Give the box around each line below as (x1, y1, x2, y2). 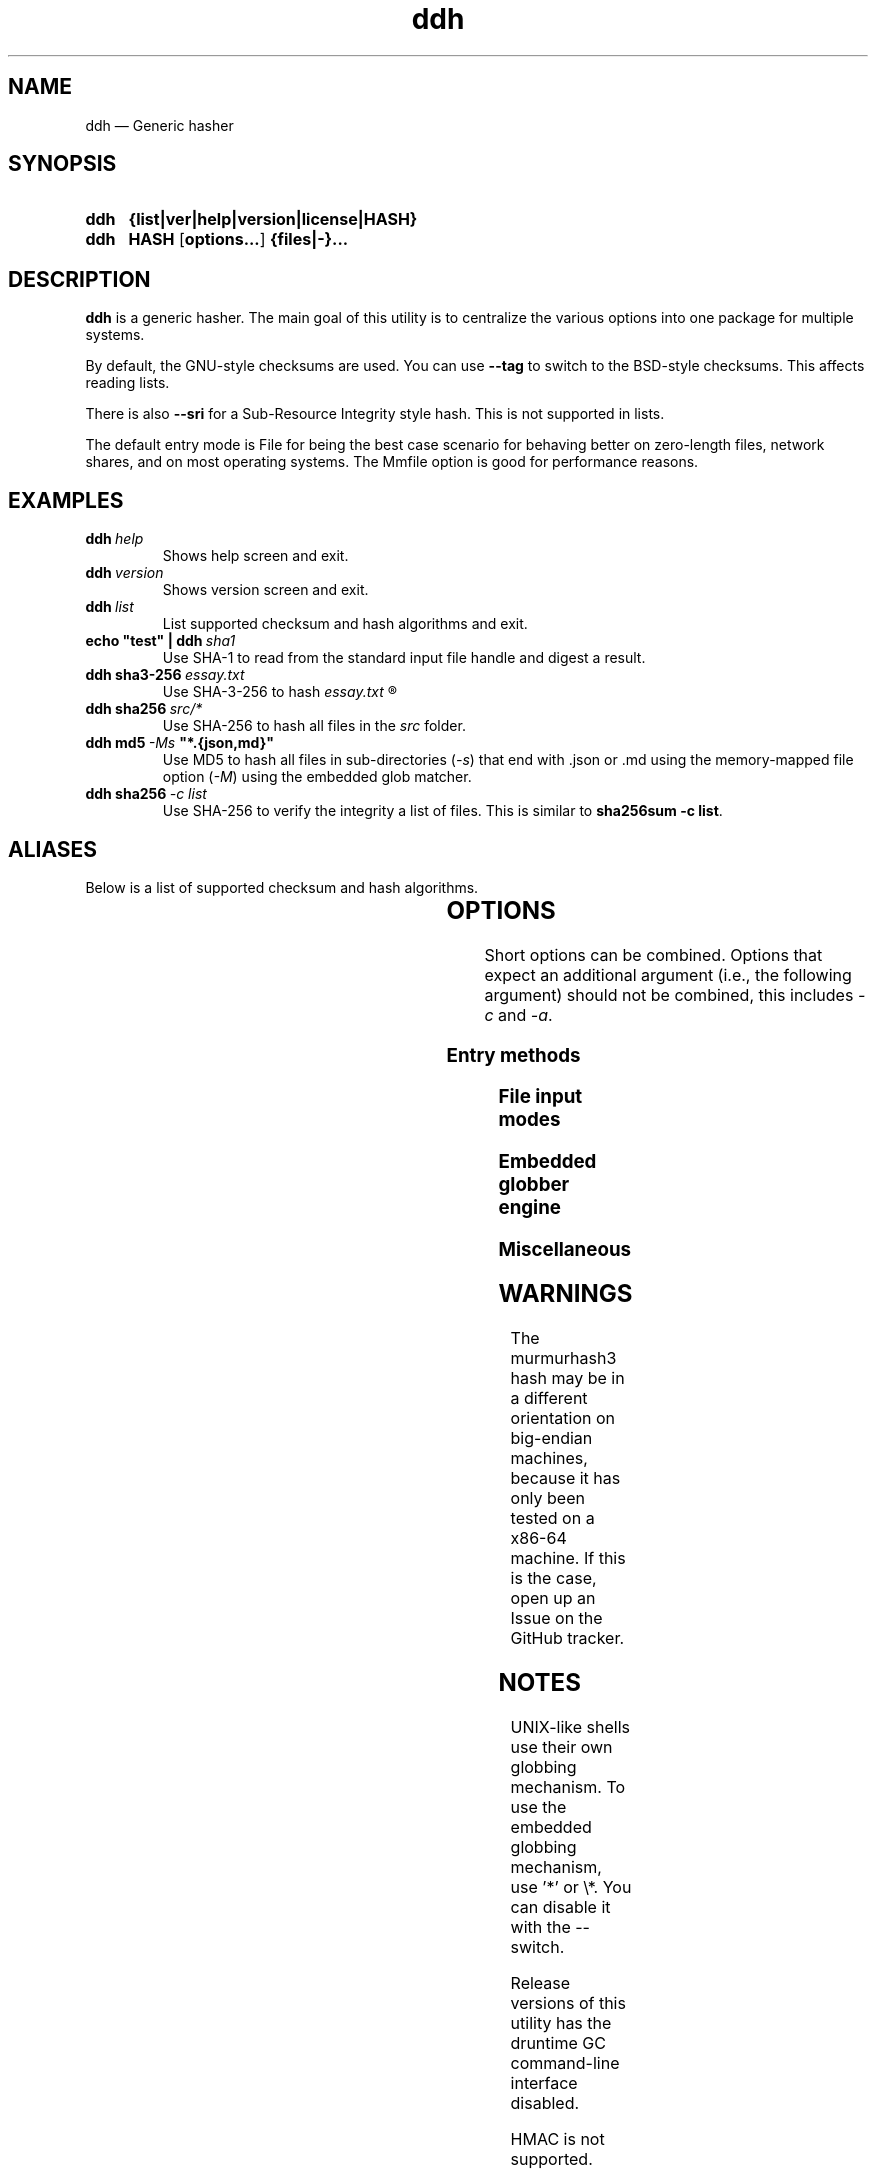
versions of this (510, 1993, 626, 2014)
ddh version (85, 564, 164, 582)
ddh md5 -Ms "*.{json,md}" (85, 734, 274, 752)
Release (510, 1973, 571, 1994)
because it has (510, 1468, 621, 1489)
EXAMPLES (8, 487, 124, 513)
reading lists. (85, 374, 170, 392)
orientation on (510, 1408, 615, 1429)
